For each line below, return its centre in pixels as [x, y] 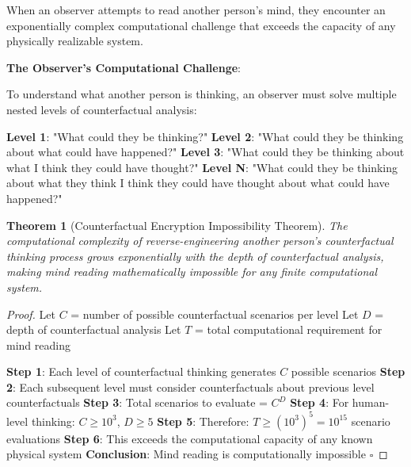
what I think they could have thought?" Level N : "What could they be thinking [202, 167]
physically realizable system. [75, 41]
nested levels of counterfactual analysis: [102, 109]
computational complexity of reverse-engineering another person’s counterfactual [200, 241]
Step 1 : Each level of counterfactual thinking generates [141, 371]
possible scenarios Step [348, 371]
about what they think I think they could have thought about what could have [198, 183]
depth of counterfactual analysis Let [94, 329]
